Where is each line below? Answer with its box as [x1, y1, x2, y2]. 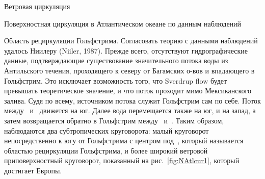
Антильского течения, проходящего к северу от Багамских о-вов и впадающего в [4, 65, 255, 75]
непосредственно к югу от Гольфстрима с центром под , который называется [4, 135, 244, 146]
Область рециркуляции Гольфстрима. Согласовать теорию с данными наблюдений [4, 35, 258, 46]
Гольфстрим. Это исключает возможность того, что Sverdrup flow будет [4, 75, 227, 86]
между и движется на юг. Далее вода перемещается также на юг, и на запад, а [4, 105, 256, 116]
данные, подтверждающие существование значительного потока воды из [4, 55, 228, 66]
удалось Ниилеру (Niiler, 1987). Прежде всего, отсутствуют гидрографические [4, 45, 248, 56]
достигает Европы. [4, 165, 62, 175]
